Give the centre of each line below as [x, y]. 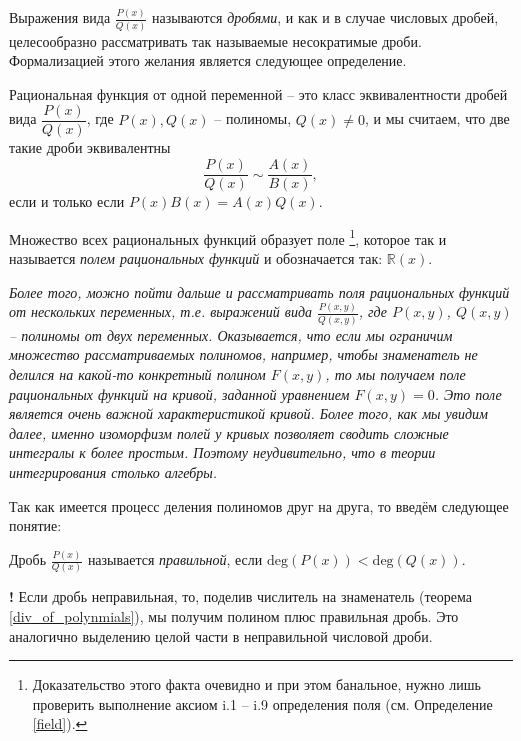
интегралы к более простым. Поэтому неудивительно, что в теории [222, 452]
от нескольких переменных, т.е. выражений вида [161, 311]
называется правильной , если [175, 559]
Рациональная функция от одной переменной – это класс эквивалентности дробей [258, 93]
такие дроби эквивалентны [90, 147]
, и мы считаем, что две [437, 118]
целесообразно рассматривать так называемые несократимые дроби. [215, 40]
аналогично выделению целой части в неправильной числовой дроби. [221, 635]
